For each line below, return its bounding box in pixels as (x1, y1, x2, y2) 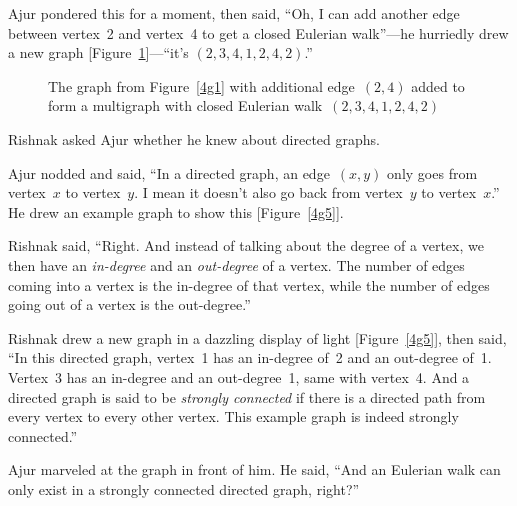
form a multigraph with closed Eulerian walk (48, 95, 323, 116)
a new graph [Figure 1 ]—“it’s (8, 42, 189, 63)
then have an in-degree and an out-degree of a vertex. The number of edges (8, 254, 465, 275)
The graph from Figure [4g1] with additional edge (48, 75, 355, 96)
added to (411, 75, 465, 96)
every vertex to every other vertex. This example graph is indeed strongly (8, 406, 459, 427)
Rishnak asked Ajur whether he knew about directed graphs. (8, 128, 380, 149)
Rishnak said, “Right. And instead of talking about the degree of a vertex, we (8, 235, 484, 256)
